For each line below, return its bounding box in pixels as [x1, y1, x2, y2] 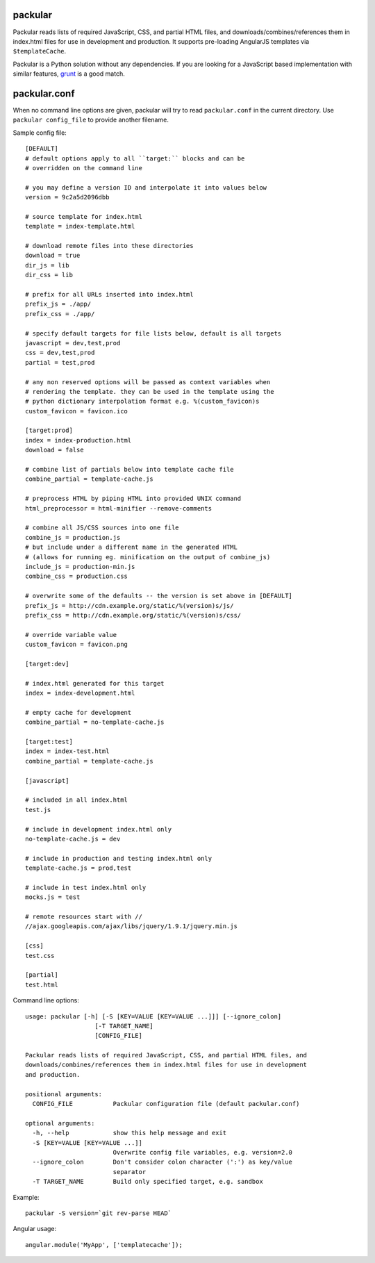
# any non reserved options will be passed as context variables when [25, 378, 271, 386]
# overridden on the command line [25, 164, 142, 172]
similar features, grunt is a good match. [12, 69, 125, 78]
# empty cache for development [25, 709, 132, 716]
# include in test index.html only [25, 883, 147, 891]
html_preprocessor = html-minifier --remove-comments [25, 504, 212, 512]
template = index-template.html [25, 222, 135, 231]
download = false [25, 446, 84, 454]
